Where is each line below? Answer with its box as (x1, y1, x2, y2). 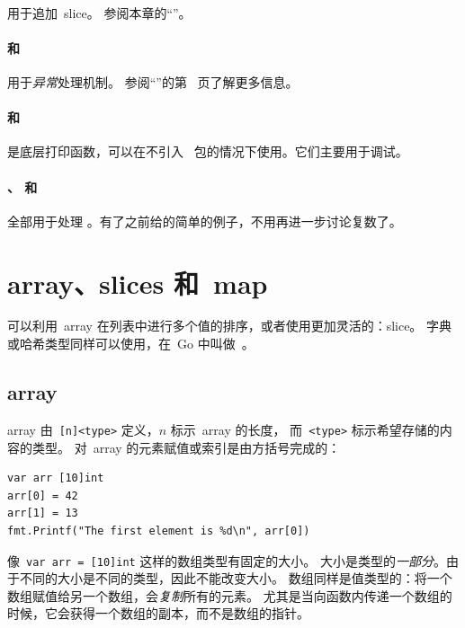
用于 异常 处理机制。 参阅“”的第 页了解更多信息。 (7, 72, 299, 91)
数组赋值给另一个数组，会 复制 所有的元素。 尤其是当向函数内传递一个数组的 (7, 586, 452, 605)
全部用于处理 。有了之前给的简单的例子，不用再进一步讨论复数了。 (7, 211, 402, 230)
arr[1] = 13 (7, 507, 78, 520)
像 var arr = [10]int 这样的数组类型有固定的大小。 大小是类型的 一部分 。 (7, 551, 447, 570)
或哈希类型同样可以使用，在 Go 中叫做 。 (7, 334, 255, 353)
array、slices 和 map (7, 264, 268, 301)
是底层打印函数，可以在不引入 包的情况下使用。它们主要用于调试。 (7, 142, 408, 161)
